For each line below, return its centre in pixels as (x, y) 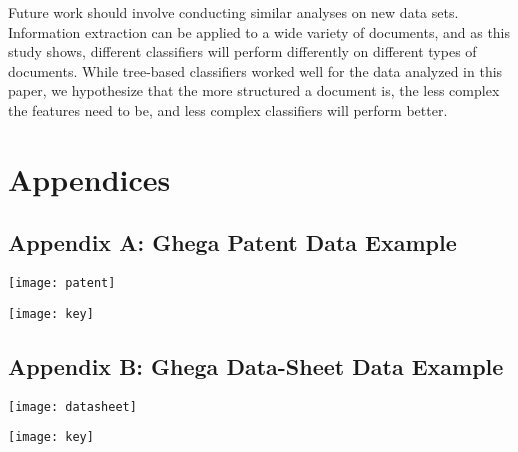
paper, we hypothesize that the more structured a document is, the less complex (254, 90)
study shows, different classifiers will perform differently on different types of (242, 51)
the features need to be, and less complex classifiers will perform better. (228, 109)
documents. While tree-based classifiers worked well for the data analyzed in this (255, 70)
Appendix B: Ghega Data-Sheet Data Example (256, 365)
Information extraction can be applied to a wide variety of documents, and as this (259, 31)
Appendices (89, 178)
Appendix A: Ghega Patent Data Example (232, 242)
